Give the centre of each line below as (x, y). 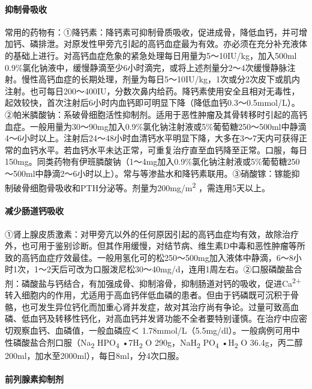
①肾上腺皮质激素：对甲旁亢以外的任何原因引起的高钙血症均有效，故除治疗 (152, 234)
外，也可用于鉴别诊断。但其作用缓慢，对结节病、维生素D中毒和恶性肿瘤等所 (155, 246)
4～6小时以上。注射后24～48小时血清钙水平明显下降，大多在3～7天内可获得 (152, 138)
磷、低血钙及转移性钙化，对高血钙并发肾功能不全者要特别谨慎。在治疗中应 (152, 318)
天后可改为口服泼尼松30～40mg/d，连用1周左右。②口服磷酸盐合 (176, 269)
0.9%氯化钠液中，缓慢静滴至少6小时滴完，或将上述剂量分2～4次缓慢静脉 (146, 67)
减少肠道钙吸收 (34, 211)
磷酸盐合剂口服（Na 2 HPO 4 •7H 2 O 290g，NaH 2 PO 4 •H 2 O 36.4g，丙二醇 (158, 343)
